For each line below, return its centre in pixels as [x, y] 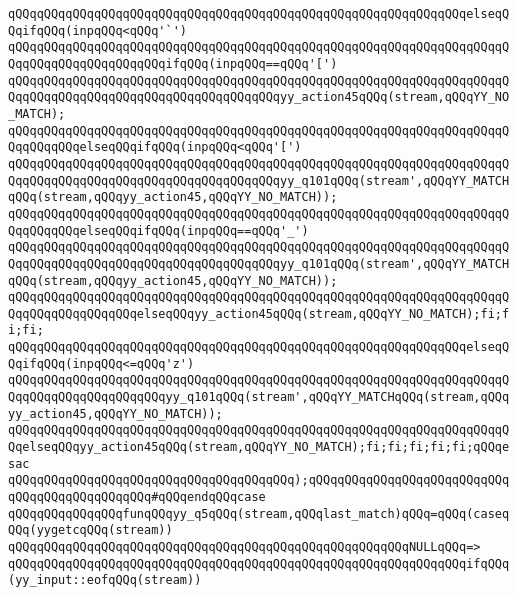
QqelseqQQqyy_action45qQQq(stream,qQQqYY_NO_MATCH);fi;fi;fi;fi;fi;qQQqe [259, 447]
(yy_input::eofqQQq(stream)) [105, 580]
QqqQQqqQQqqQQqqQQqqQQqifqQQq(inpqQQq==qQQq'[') [173, 63]
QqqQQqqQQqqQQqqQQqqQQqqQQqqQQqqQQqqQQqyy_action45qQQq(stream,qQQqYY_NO [259, 97]
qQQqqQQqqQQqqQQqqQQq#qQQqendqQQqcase [137, 497]
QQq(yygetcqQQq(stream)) [90, 530]
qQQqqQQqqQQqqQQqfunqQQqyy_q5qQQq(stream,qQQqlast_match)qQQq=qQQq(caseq [259, 513]
